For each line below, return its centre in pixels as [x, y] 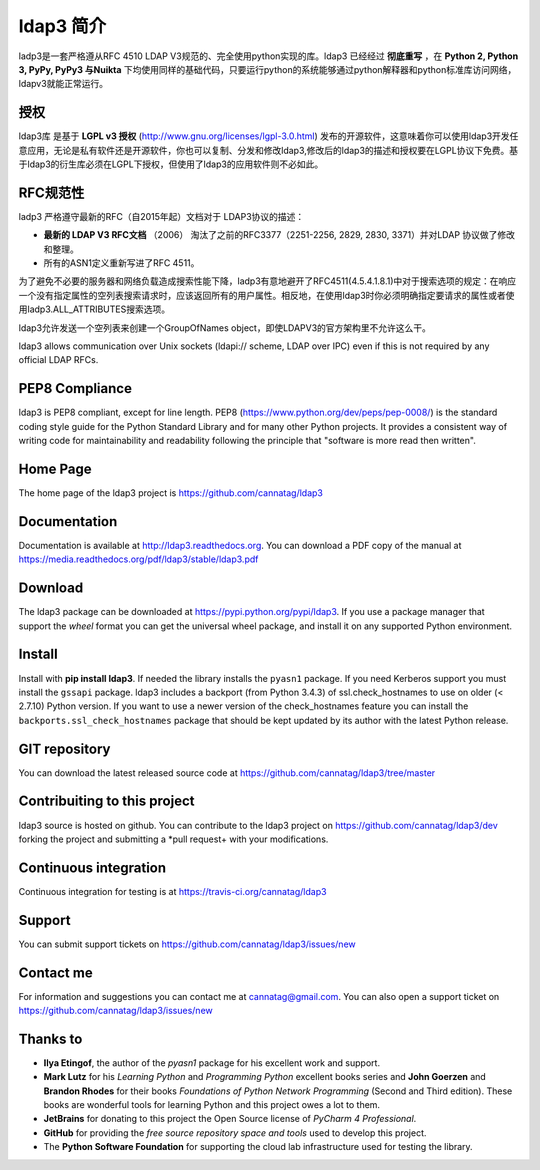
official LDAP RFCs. [58, 360]
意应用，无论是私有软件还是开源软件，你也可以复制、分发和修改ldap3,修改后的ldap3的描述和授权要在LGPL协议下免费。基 [268, 150]
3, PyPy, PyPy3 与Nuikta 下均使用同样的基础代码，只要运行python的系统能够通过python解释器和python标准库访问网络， [267, 69]
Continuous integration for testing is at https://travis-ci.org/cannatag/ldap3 [172, 891]
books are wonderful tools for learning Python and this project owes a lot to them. [211, 1105]
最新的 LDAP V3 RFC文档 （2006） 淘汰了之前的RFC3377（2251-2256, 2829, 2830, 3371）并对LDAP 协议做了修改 [279, 235]
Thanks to [50, 1038]
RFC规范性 [51, 192]
